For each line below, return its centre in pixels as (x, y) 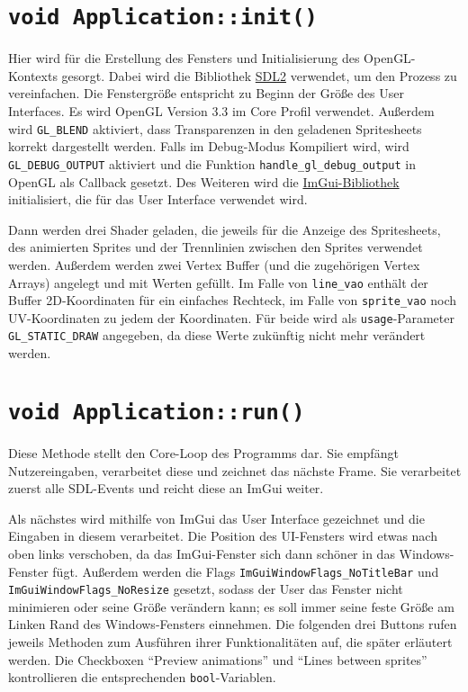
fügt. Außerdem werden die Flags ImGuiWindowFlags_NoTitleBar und (246, 571)
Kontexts (33, 75)
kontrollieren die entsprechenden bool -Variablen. (142, 677)
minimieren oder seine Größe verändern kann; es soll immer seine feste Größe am (231, 606)
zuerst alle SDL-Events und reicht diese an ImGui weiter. (166, 488)
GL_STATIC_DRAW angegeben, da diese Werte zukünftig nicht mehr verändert (217, 335)
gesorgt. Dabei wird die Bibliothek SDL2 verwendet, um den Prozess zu (259, 75)
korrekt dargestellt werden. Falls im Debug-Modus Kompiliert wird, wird (209, 146)
